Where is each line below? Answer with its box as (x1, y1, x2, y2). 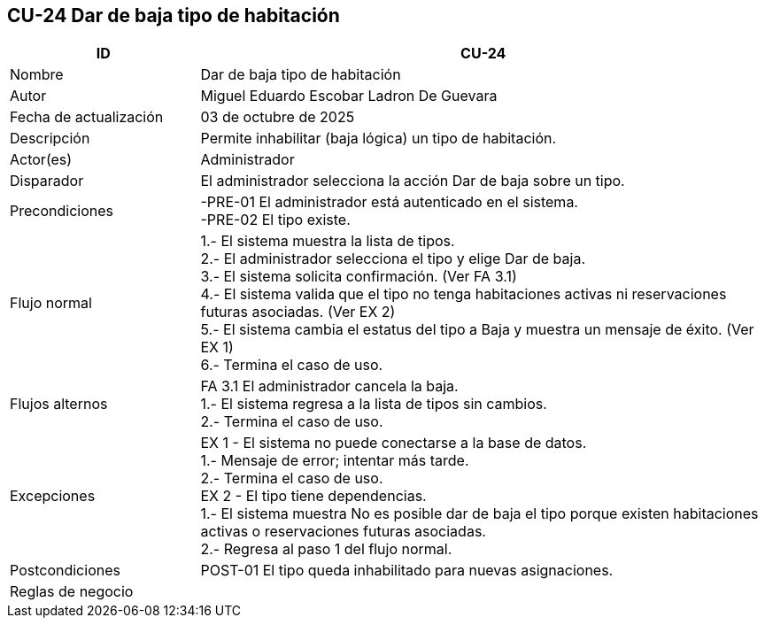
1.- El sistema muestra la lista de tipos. (200, 232, 455, 251)
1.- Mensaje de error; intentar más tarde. (200, 451, 469, 470)
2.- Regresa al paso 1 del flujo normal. (200, 540, 452, 559)
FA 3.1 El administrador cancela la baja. (200, 377, 459, 396)
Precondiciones (10, 202, 113, 220)
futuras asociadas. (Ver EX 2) (200, 303, 396, 321)
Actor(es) (10, 150, 73, 169)
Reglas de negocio (10, 583, 134, 601)
